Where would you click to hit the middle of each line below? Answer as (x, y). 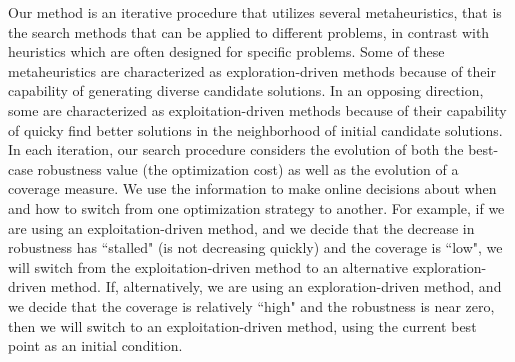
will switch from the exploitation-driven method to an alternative (208, 266)
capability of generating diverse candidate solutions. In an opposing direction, (246, 90)
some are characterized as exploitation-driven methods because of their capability (257, 109)
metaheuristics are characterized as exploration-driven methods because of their (252, 70)
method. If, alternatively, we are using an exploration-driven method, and (276, 286)
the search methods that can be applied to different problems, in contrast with (249, 31)
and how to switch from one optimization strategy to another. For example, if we (256, 207)
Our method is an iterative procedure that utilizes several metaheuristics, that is (255, 12)
